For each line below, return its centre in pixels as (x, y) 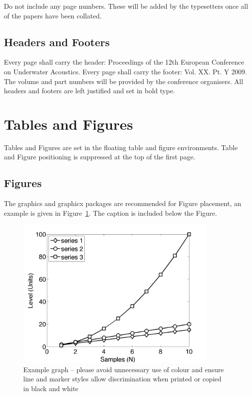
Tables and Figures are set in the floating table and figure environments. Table (121, 147)
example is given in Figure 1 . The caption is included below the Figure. (110, 213)
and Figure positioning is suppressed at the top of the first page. (100, 157)
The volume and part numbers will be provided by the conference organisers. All (124, 81)
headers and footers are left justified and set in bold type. (89, 91)
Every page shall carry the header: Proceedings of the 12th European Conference (124, 62)
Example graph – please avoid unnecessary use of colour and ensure (124, 369)
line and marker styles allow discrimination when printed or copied (122, 379)
